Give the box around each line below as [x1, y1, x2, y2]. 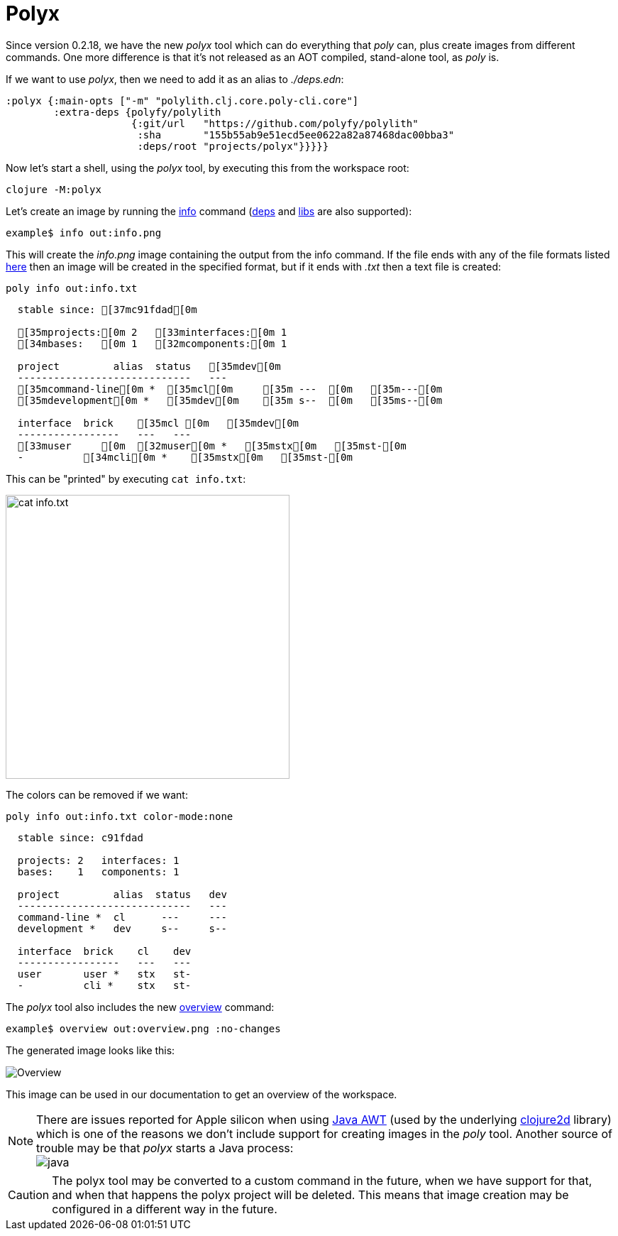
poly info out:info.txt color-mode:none [6, 810, 233, 822]
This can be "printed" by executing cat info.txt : [6, 472, 246, 485]
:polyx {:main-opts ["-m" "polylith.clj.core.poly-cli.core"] [6, 94, 359, 106]
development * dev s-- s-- [17, 922, 227, 934]
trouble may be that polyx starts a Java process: [36, 1140, 294, 1155]
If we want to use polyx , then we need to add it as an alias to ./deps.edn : [6, 72, 344, 85]
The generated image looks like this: [6, 1044, 175, 1056]
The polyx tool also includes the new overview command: [6, 1000, 275, 1013]
